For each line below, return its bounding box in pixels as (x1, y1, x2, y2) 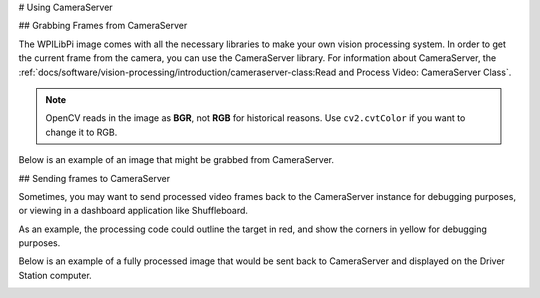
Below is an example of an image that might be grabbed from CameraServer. (18, 154, 335, 166)
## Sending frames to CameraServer (18, 172, 170, 184)
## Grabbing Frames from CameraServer (18, 20, 188, 32)
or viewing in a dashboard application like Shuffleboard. (18, 205, 249, 217)
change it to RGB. (45, 126, 118, 138)
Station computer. (18, 269, 92, 281)
